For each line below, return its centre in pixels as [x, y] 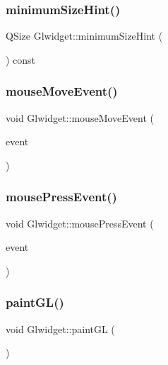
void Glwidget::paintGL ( [60, 328]
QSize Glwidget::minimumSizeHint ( [84, 36]
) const [21, 59]
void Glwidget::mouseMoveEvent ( [80, 117]
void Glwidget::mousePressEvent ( [80, 223]
